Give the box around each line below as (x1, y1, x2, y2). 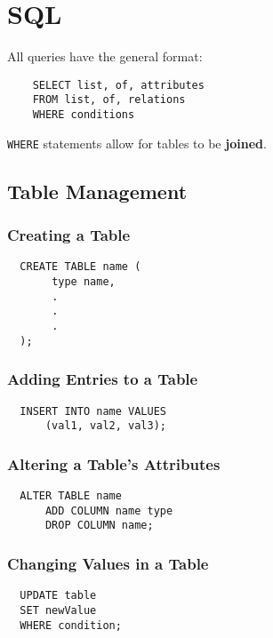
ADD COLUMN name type (44, 504, 173, 517)
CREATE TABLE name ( (20, 260, 141, 274)
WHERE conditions (32, 108, 135, 122)
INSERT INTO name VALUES (20, 404, 166, 418)
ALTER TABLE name (20, 490, 122, 503)
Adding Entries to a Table (7, 368, 198, 390)
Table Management (7, 177, 188, 204)
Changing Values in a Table (7, 552, 209, 574)
